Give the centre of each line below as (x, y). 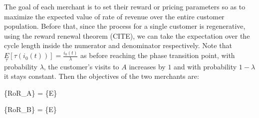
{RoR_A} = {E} (31, 92)
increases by (147, 66)
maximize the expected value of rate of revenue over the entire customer (114, 16)
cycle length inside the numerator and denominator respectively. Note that (118, 45)
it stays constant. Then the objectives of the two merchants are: (102, 76)
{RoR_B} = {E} (30, 109)
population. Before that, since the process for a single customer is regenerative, (125, 26)
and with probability (205, 66)
